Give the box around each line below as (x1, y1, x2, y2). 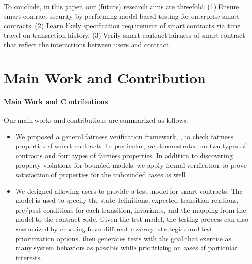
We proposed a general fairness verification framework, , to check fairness (15, 131, 234, 141)
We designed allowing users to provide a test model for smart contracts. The (15, 185, 243, 196)
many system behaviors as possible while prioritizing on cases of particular (15, 243, 237, 253)
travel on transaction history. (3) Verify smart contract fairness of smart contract (4, 30, 245, 40)
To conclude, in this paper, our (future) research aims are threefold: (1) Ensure (4, 1, 239, 11)
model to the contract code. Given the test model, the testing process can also (15, 214, 249, 224)
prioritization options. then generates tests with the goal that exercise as (15, 233, 232, 243)
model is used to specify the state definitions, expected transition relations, (15, 195, 239, 205)
